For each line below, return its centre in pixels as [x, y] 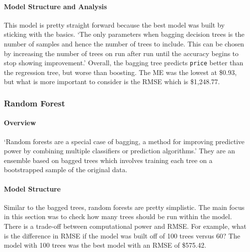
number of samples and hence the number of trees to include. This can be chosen [124, 43]
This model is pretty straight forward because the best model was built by [114, 24]
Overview [20, 123]
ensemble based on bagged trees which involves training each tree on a [108, 160]
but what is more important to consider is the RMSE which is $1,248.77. [112, 82]
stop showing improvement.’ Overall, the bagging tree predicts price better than [124, 63]
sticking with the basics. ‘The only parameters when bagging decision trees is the [124, 34]
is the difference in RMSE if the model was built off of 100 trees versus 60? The [122, 235]
